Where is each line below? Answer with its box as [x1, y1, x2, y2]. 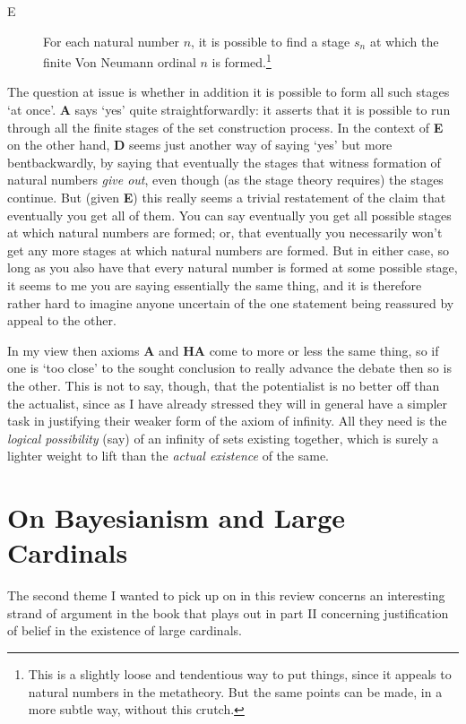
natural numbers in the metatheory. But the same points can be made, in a [28, 682, 443, 701]
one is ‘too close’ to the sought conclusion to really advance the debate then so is [7, 358, 452, 377]
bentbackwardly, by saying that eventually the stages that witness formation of [7, 152, 441, 171]
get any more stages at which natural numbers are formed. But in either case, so [7, 240, 450, 259]
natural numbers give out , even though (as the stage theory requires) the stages [7, 170, 444, 189]
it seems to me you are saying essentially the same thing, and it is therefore [7, 275, 422, 294]
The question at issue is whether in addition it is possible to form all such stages [7, 82, 450, 101]
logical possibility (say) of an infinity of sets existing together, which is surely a [7, 428, 439, 447]
